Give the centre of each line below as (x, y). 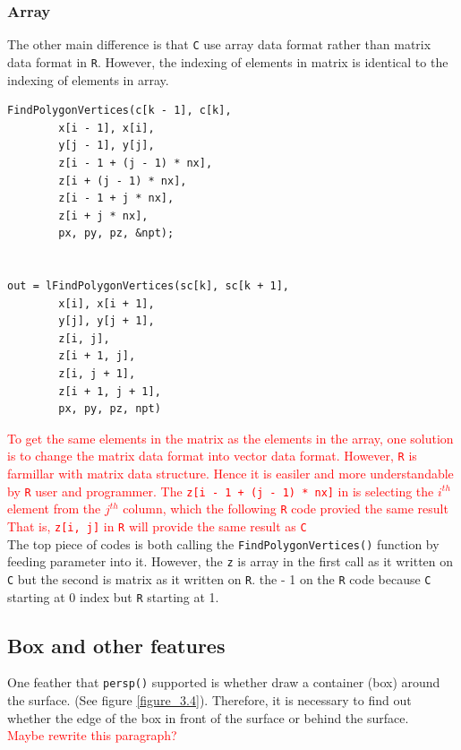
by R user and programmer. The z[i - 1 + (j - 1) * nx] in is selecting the (221, 491)
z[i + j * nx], (103, 216)
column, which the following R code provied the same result (286, 509)
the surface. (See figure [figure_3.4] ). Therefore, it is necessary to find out (209, 700)
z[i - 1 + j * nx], (116, 198)
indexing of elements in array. (88, 79)
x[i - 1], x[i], (107, 128)
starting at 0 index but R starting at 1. (113, 596)
